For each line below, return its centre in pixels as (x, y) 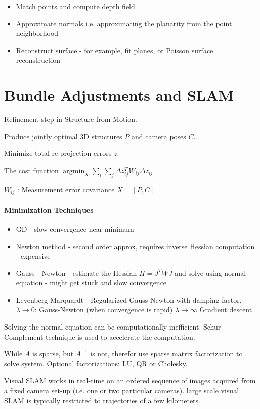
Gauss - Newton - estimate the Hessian (76, 273)
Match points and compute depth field (75, 6)
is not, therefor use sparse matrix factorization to (166, 354)
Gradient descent (226, 310)
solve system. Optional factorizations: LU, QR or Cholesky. (96, 363)
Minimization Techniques (49, 209)
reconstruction (38, 60)
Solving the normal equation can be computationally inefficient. (103, 327)
